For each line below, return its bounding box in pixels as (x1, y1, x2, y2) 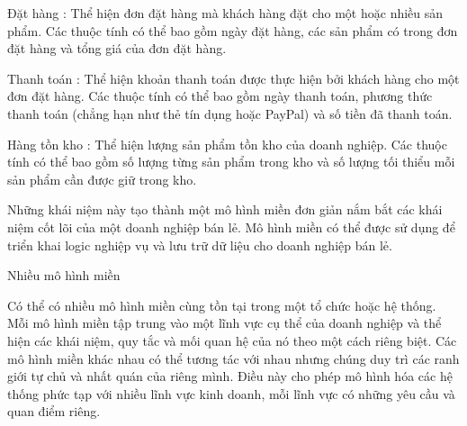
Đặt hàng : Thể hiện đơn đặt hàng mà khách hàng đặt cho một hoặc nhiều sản (7, 4, 444, 22)
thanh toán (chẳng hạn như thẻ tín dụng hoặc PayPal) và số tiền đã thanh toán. (7, 104, 453, 122)
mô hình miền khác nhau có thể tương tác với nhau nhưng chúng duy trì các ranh (7, 349, 460, 367)
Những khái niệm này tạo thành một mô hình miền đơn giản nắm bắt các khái (7, 200, 443, 219)
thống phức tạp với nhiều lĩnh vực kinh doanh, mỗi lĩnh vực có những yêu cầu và (7, 384, 455, 403)
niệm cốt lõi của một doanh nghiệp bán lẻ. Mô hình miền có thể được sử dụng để (7, 217, 455, 236)
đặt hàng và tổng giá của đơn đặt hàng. (7, 39, 227, 58)
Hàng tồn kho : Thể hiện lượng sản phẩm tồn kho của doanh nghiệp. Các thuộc (7, 134, 447, 153)
